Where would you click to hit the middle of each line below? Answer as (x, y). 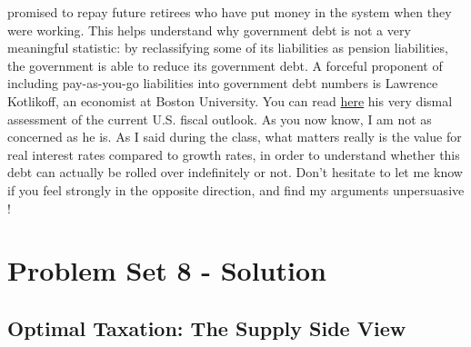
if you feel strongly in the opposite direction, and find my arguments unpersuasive (236, 189)
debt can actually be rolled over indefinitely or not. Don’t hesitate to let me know (235, 172)
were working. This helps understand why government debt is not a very (209, 30)
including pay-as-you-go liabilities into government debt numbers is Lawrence (223, 83)
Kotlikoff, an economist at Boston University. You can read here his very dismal (230, 100)
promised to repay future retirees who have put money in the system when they (230, 12)
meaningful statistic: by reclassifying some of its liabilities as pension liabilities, (228, 48)
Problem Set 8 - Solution (167, 270)
